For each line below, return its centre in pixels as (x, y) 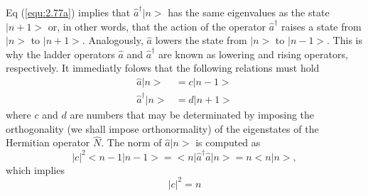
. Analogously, (113, 40)
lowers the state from (201, 40)
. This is (345, 40)
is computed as (228, 142)
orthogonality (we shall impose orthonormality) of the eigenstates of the (162, 128)
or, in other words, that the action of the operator (157, 26)
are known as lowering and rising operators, (253, 54)
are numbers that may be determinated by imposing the (192, 114)
